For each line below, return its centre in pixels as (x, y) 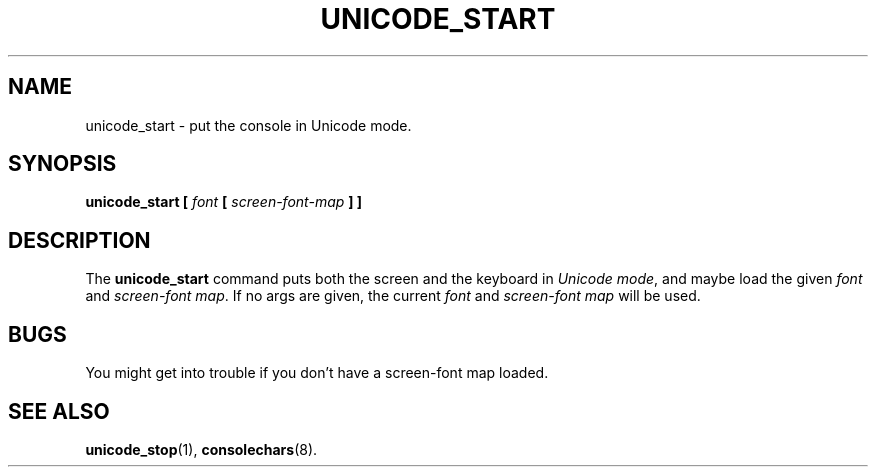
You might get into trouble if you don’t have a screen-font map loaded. (317, 373)
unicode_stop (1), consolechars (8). (201, 449)
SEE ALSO (59, 411)
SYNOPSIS (62, 164)
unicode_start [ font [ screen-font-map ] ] (224, 202)
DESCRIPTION (79, 240)
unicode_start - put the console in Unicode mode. (248, 125)
